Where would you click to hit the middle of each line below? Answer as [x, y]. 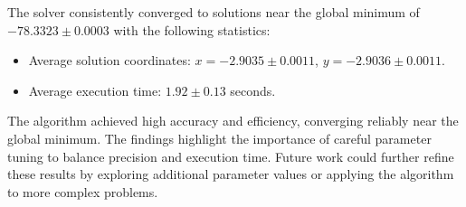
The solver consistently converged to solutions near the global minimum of [214, 12]
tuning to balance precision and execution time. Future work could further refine [231, 156]
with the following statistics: [192, 29]
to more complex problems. [83, 191]
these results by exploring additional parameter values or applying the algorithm [231, 174]
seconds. [253, 90]
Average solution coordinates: [109, 60]
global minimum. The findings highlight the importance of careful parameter [219, 138]
